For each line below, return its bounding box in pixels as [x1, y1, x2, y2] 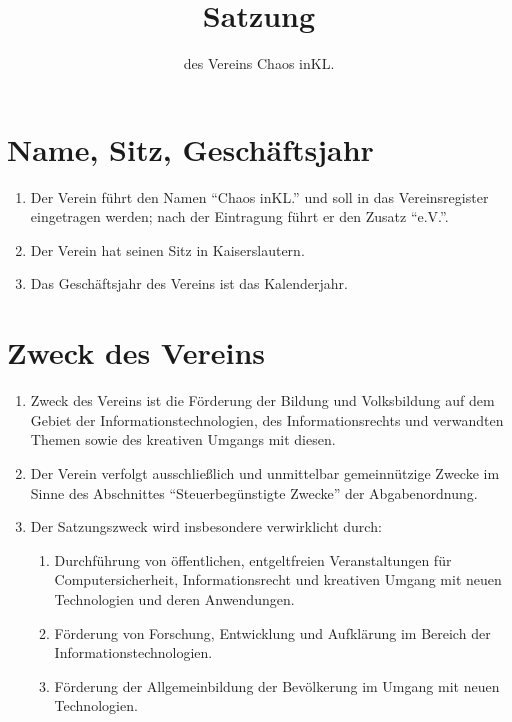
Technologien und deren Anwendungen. [54, 588, 295, 609]
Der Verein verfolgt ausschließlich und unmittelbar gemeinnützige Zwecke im [30, 462, 500, 483]
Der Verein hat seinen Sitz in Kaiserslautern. [30, 239, 305, 260]
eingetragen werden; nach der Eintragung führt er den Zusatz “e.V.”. [30, 206, 449, 227]
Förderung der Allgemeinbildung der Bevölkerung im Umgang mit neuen [54, 675, 500, 696]
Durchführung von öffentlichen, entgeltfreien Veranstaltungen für [54, 549, 452, 570]
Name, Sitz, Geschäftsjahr [7, 128, 374, 169]
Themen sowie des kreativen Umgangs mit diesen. [30, 429, 336, 450]
